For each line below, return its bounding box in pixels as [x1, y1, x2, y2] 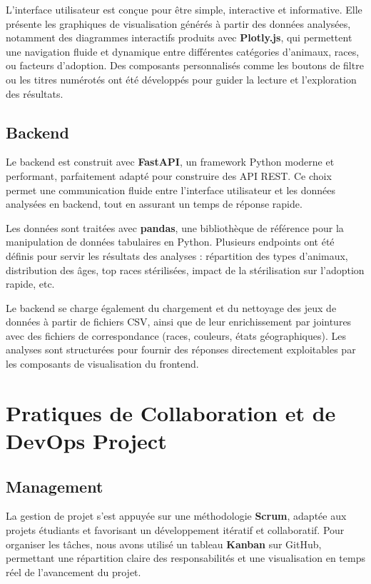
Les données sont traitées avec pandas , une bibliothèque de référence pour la [6, 220, 344, 235]
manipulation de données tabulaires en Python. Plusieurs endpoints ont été [6, 234, 335, 249]
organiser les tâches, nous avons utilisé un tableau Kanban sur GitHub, [6, 536, 322, 551]
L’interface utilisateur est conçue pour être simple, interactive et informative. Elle [6, 2, 362, 16]
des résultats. [6, 86, 63, 101]
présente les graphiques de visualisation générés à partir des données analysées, [6, 16, 351, 31]
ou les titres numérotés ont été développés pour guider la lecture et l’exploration [6, 71, 357, 86]
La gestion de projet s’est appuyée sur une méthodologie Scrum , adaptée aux [6, 508, 347, 523]
